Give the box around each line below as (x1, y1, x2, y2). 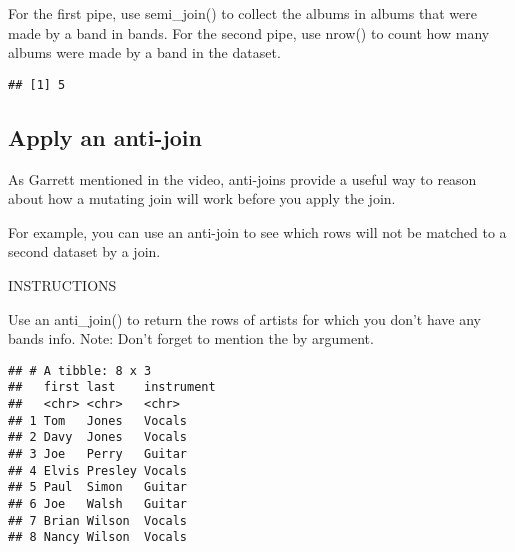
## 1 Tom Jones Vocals (8, 413, 187, 428)
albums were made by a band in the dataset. (8, 42, 281, 63)
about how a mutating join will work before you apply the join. (8, 188, 396, 209)
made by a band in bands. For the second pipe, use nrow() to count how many (8, 22, 490, 43)
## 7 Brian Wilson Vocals (8, 513, 187, 528)
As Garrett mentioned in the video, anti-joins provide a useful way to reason (8, 168, 477, 189)
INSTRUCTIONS (8, 275, 117, 296)
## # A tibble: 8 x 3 (8, 363, 152, 378)
